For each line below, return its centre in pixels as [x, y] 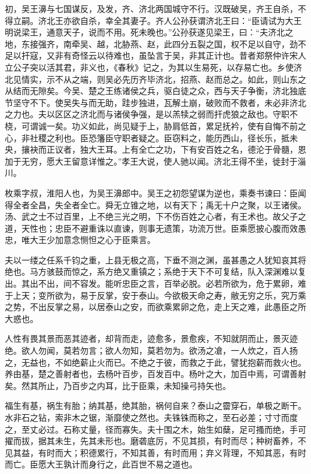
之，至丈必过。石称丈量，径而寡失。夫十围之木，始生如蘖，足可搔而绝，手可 [155, 429]
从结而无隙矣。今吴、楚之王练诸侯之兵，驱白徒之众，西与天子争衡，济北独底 [155, 91]
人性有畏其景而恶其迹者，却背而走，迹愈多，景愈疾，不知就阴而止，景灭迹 [151, 338]
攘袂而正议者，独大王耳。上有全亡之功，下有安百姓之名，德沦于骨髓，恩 [164, 149]
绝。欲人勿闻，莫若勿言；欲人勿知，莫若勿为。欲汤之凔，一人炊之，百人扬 [151, 350]
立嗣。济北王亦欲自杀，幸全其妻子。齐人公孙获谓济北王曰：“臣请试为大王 [157, 20]
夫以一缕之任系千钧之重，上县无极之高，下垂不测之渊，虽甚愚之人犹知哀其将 [155, 259]
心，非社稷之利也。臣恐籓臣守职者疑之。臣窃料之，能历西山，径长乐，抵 [147, 137]
